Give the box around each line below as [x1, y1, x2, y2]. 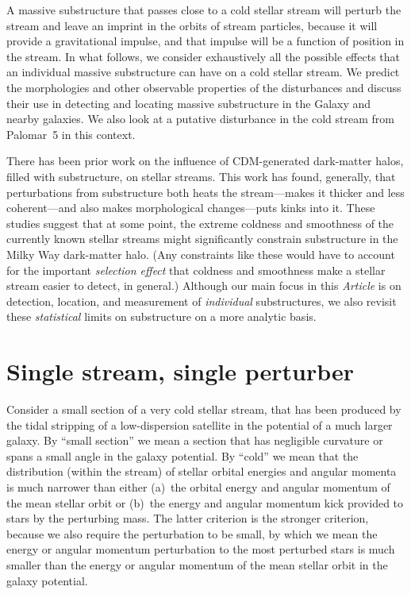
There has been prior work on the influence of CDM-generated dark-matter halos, [6, 152, 404, 169]
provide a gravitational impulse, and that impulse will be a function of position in [6, 33, 405, 49]
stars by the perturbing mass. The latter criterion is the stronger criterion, [6, 510, 369, 526]
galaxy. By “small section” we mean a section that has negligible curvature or [6, 432, 383, 449]
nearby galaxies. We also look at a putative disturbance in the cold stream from [6, 110, 394, 127]
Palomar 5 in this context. [6, 125, 136, 142]
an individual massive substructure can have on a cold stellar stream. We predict [6, 64, 400, 80]
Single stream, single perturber [6, 355, 354, 388]
